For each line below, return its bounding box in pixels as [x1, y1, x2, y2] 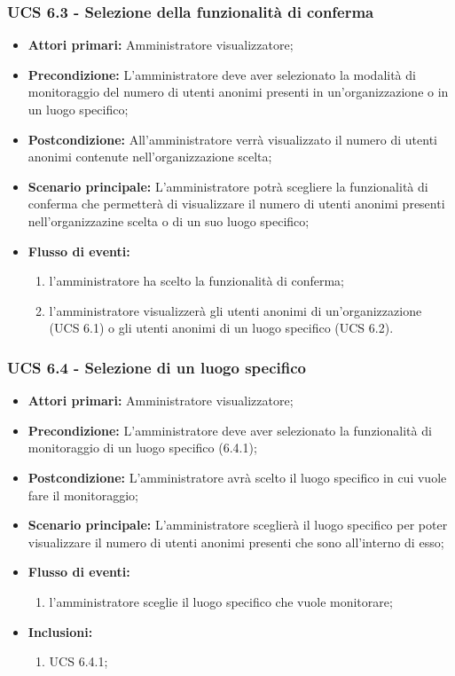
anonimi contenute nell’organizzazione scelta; [27, 147, 272, 166]
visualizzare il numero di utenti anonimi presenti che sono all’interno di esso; [27, 532, 444, 551]
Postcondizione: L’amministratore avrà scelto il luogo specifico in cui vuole [27, 468, 447, 486]
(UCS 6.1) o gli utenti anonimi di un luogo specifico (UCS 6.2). [49, 318, 394, 337]
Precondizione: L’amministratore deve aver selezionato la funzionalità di [27, 421, 432, 439]
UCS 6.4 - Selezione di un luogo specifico [7, 356, 306, 378]
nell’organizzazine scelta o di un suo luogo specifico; [27, 211, 310, 230]
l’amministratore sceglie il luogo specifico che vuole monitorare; [49, 592, 393, 610]
